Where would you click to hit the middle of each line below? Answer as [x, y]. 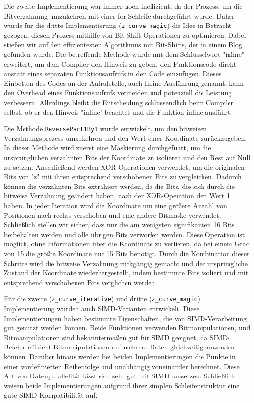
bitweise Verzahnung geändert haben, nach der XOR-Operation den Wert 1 [117, 196]
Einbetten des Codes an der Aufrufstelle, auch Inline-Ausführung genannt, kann [124, 83]
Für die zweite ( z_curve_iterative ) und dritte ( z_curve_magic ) [102, 299]
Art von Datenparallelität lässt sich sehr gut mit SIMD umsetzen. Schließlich [120, 376]
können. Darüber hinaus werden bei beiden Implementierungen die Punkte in [120, 356]
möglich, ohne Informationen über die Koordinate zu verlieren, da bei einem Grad [127, 244]
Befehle [15, 347]
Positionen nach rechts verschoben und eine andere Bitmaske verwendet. [113, 215]
